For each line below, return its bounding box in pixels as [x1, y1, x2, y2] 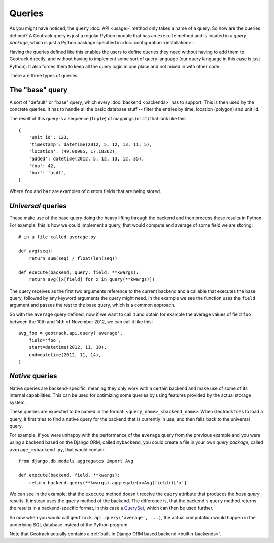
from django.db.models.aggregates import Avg [18, 458, 134, 464]
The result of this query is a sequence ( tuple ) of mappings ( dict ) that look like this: [9, 115, 187, 121]
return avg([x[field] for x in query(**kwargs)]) [28, 277, 155, 282]
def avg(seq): [18, 248, 53, 254]
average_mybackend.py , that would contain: [9, 446, 106, 453]
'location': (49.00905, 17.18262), [28, 149, 118, 154]
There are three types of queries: [9, 72, 79, 78]
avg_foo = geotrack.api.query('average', [18, 330, 123, 336]
